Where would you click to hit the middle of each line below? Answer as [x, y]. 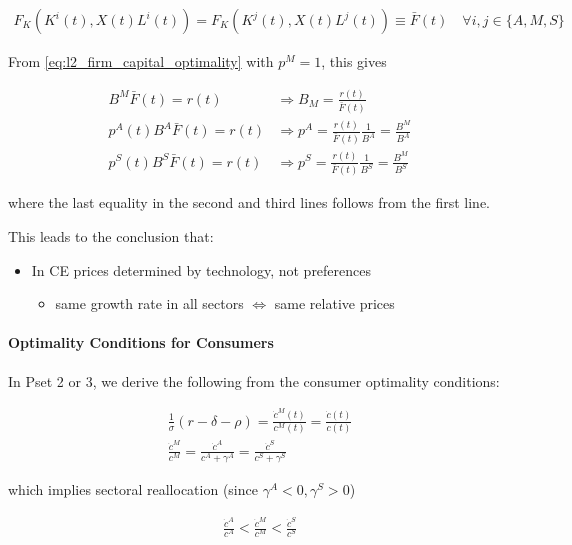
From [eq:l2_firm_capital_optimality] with [141, 61]
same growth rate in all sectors [149, 303]
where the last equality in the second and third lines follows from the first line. [249, 202]
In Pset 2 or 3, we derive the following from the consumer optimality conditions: [254, 380]
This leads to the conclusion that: [111, 236]
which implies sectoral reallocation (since [133, 488]
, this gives [354, 61]
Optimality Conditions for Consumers [141, 342]
